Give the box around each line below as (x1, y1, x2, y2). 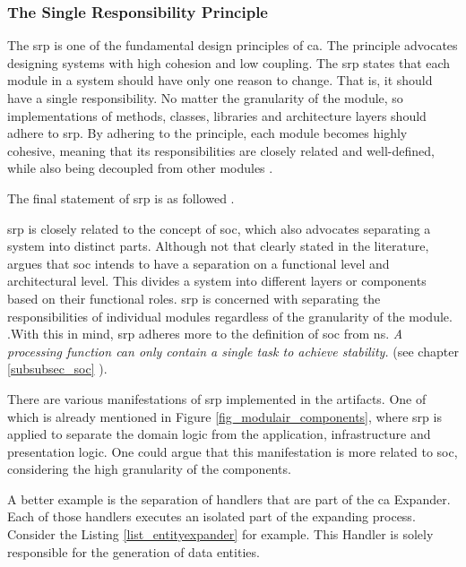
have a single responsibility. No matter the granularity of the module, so (7, 89, 403, 107)
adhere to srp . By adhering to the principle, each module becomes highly (7, 124, 408, 142)
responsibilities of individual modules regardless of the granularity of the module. (7, 306, 453, 325)
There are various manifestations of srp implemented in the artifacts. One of (7, 389, 427, 408)
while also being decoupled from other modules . (7, 159, 273, 177)
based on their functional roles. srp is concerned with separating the (7, 288, 381, 307)
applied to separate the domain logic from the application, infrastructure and (7, 425, 431, 443)
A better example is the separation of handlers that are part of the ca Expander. (7, 489, 451, 508)
